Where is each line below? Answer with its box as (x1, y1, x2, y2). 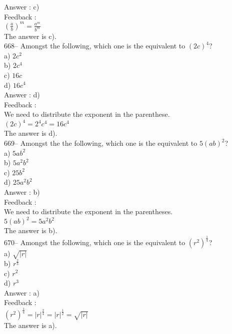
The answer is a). (4, 320, 57, 331)
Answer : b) (4, 186, 40, 197)
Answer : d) (4, 89, 40, 100)
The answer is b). (4, 225, 57, 236)
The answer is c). (4, 30, 56, 41)
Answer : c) (4, 1, 39, 11)
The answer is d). (4, 128, 57, 138)
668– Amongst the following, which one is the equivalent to (4, 40, 185, 51)
